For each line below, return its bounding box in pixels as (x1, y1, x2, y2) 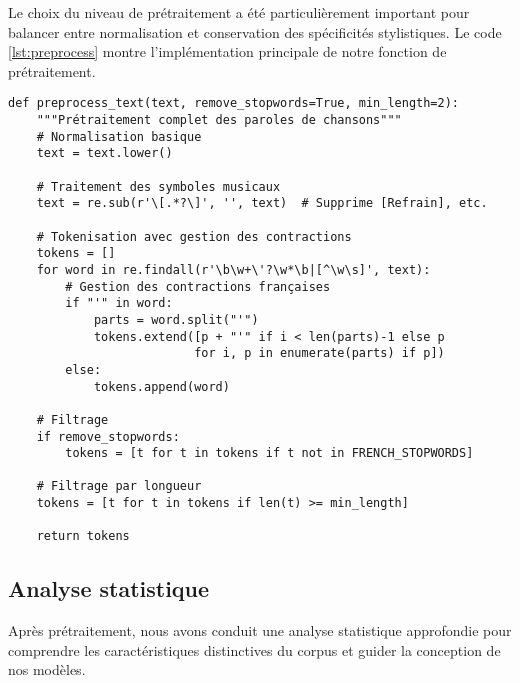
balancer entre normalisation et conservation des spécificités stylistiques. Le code (8, 21, 502, 42)
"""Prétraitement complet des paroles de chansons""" (36, 113, 402, 128)
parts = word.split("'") (93, 312, 259, 327)
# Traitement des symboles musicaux (36, 179, 281, 194)
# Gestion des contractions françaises (65, 279, 331, 294)
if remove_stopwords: (36, 429, 180, 444)
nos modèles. (8, 659, 86, 680)
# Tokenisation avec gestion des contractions (36, 229, 352, 244)
